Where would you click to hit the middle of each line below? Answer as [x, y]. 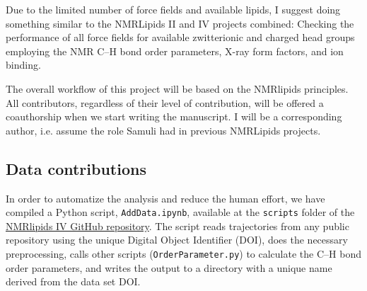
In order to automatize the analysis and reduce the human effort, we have [165, 198]
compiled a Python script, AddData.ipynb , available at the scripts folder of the [180, 212]
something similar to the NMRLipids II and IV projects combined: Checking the [180, 23]
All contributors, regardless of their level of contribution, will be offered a [165, 102]
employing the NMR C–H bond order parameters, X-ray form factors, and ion [175, 51]
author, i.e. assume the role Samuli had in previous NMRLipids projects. [163, 130]
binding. [23, 65]
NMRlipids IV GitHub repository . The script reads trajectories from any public [177, 226]
